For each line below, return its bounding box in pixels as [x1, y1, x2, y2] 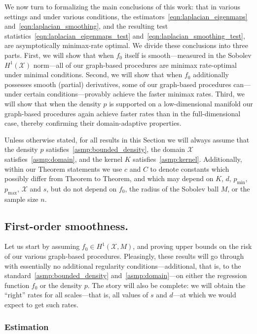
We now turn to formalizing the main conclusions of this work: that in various [4, 1, 241, 11]
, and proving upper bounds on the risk [133, 241, 252, 251]
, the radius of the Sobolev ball [125, 183, 219, 193]
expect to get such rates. [4, 299, 78, 310]
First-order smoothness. [4, 218, 128, 233]
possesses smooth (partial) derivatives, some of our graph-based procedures [4, 79, 231, 89]
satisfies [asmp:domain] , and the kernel [4, 153, 123, 164]
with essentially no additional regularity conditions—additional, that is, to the [4, 260, 241, 271]
